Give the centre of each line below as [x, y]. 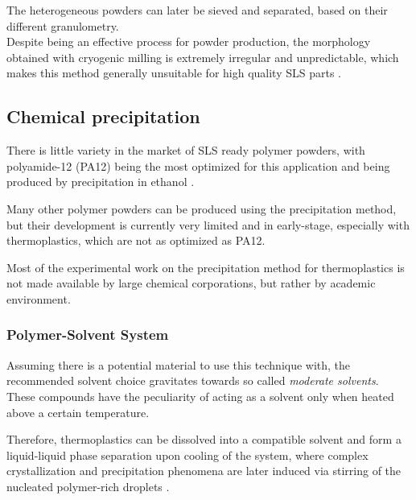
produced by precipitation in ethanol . [101, 182]
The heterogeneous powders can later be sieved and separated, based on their [197, 10]
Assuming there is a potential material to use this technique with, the [179, 364]
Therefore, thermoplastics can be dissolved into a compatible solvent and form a [204, 439]
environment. [39, 298]
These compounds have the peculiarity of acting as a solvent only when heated [200, 396]
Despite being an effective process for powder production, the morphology [189, 41]
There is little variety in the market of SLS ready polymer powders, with [186, 150]
